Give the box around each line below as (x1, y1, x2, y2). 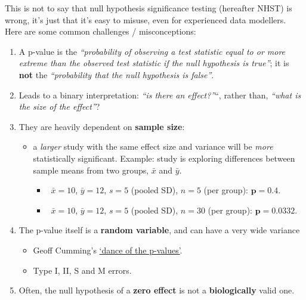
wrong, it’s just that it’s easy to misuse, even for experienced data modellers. (5, 13, 286, 26)
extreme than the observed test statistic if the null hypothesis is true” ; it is (18, 57, 289, 69)
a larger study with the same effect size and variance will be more (33, 140, 273, 153)
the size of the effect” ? (18, 100, 100, 113)
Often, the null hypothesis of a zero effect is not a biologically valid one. (18, 284, 295, 296)
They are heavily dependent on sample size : (18, 120, 185, 132)
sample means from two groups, (33, 163, 149, 176)
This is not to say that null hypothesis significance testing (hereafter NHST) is (5, 2, 292, 14)
